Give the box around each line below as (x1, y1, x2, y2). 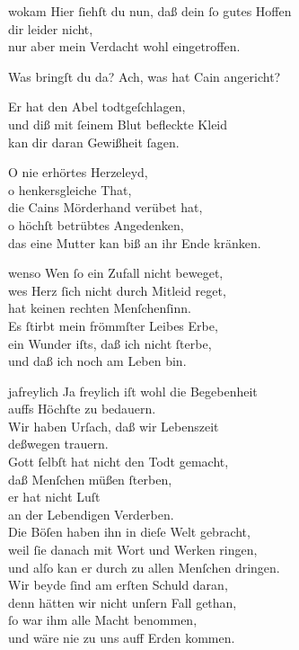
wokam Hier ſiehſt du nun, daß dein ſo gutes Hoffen (8, 2, 292, 20)
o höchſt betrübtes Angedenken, (8, 215, 184, 234)
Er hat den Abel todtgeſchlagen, (8, 97, 186, 116)
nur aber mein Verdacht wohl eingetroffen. (8, 37, 241, 56)
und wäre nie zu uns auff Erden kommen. (8, 628, 235, 646)
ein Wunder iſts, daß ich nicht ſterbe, (8, 334, 212, 352)
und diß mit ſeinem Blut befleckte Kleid (8, 114, 228, 133)
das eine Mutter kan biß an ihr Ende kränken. (8, 233, 261, 252)
